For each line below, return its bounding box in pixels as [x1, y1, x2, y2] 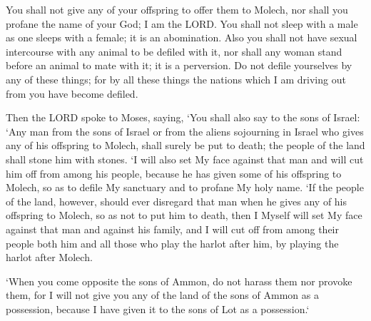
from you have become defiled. [6, 86, 138, 101]
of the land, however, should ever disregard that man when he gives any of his [6, 193, 347, 208]
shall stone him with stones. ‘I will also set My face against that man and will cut [6, 151, 364, 166]
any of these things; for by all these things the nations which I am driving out [6, 71, 346, 86]
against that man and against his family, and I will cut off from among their [6, 221, 339, 236]
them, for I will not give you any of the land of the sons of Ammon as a [6, 287, 319, 302]
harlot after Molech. [6, 250, 93, 265]
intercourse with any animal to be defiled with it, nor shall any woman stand [6, 44, 342, 58]
